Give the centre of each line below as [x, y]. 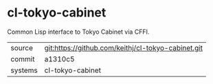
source [22, 48]
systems [24, 70]
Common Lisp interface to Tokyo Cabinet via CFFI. [78, 32]
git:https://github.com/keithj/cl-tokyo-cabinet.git [124, 48]
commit [23, 59]
